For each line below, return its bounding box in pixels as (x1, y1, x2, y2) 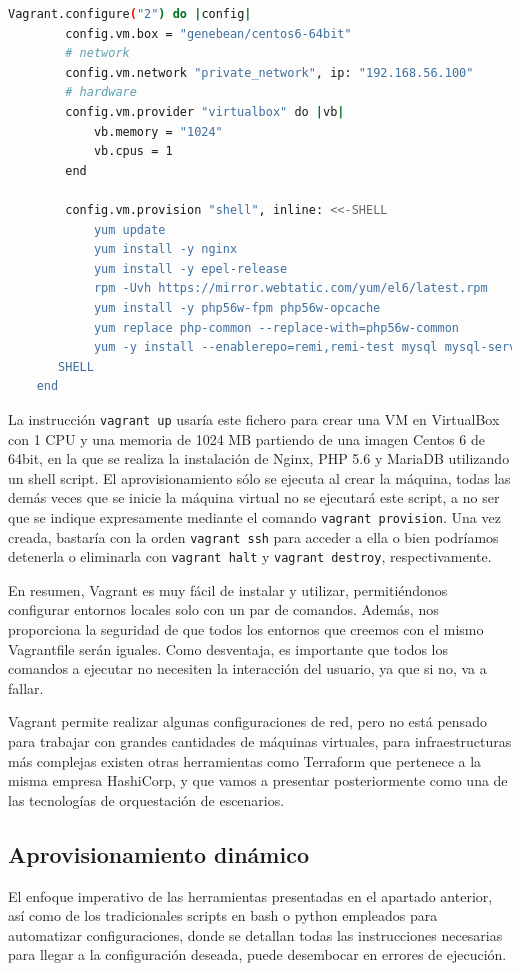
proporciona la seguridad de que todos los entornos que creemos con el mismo (8, 619, 484, 640)
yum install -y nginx (93, 242, 238, 257)
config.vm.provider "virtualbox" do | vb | (65, 104, 345, 119)
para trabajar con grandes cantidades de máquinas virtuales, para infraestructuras (8, 731, 512, 752)
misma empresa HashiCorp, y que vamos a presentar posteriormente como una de (8, 770, 508, 791)
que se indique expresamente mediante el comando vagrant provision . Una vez (8, 506, 501, 527)
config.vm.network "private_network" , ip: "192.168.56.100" (65, 65, 474, 80)
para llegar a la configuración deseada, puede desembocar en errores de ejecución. (8, 944, 507, 965)
